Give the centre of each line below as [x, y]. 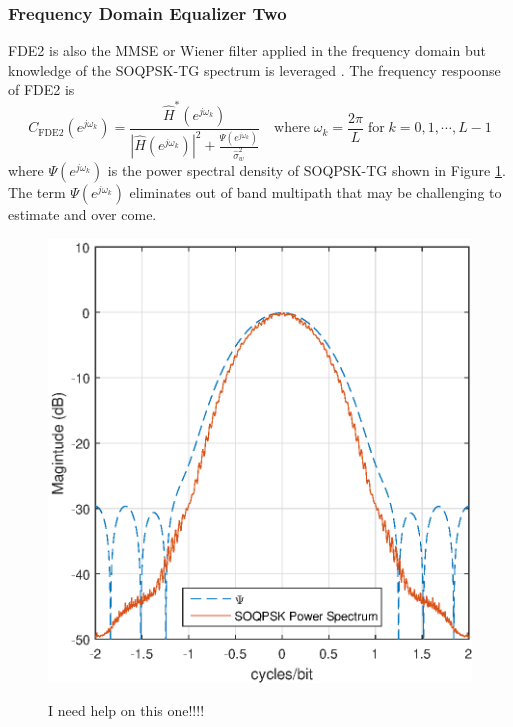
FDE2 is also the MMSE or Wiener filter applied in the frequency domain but [247, 50]
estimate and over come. [82, 213]
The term [37, 191]
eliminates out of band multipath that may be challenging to [315, 191]
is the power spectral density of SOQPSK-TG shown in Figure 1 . [306, 169]
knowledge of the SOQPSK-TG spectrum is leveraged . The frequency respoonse [254, 69]
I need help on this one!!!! [126, 710]
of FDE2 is [41, 89]
